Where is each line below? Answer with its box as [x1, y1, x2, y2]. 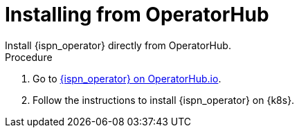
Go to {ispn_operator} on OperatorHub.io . [33, 72, 221, 85]
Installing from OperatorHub [5, 3, 269, 26]
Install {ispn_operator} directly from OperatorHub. [5, 39, 231, 51]
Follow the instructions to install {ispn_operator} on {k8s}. [33, 94, 295, 106]
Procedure [5, 51, 53, 63]
